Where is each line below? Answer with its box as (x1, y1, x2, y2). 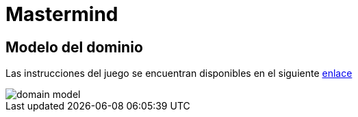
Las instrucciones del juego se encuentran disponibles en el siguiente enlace (5, 67, 353, 80)
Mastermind (5, 3, 118, 26)
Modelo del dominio (5, 38, 143, 56)
